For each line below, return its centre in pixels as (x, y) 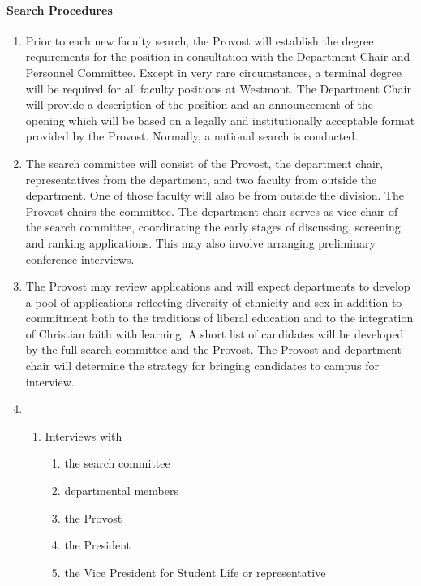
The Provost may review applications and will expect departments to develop (218, 286)
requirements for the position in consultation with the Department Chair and (218, 56)
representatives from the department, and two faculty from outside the (201, 179)
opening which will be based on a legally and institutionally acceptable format (220, 120)
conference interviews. (80, 259)
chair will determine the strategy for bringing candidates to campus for (202, 366)
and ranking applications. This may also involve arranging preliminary (200, 242)
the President (97, 545)
